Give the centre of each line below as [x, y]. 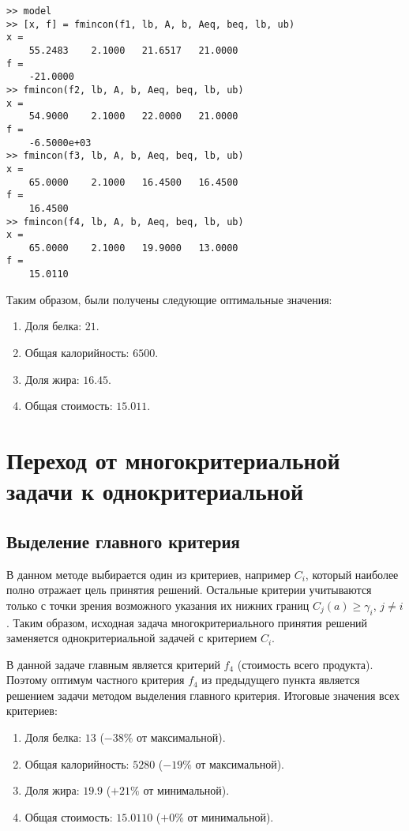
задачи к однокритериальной [155, 491]
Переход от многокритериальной [173, 459]
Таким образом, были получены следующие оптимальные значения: [169, 299]
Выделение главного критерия [123, 541]
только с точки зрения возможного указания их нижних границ [158, 605]
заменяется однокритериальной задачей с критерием [132, 638]
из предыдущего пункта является [281, 680]
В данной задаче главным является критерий [113, 664]
